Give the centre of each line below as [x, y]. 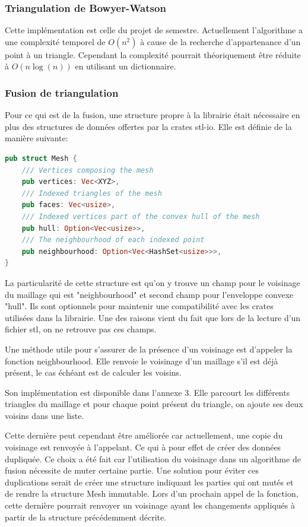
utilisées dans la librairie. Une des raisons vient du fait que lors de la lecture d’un [153, 317]
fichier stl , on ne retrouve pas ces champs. [81, 329]
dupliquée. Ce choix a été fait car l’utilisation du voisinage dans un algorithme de [153, 458]
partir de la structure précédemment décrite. [86, 517]
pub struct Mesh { [41, 158]
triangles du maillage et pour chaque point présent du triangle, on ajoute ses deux [154, 404]
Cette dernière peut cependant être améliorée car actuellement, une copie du [144, 435]
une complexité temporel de [55, 41]
